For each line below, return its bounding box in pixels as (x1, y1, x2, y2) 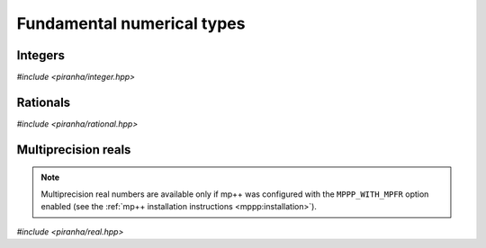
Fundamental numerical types (16, 13, 246, 33)
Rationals (16, 94, 71, 110)
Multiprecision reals (16, 142, 131, 157)
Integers (16, 48, 66, 63)
